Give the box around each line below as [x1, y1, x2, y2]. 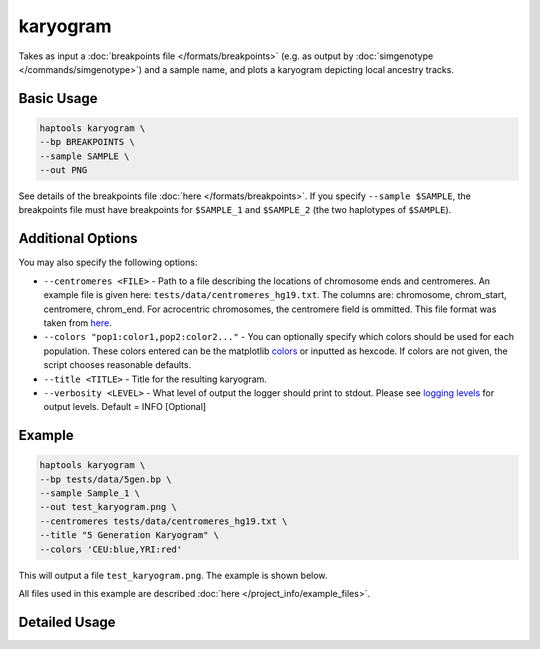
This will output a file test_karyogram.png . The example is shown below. [18, 569, 328, 581]
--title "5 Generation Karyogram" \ [39, 530, 220, 541]
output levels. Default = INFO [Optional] [43, 401, 207, 413]
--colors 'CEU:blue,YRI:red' [39, 543, 183, 555]
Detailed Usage [18, 613, 116, 630]
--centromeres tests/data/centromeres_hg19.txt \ [39, 515, 288, 527]
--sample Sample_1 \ [39, 488, 140, 499]
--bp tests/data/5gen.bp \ [39, 473, 172, 485]
